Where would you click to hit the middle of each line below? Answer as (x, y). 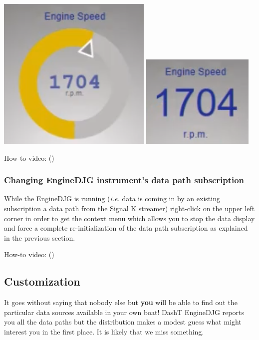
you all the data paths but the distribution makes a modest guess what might (123, 322)
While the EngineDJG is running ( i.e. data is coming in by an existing (112, 198)
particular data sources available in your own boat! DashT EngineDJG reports (124, 312)
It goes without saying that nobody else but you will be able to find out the (121, 302)
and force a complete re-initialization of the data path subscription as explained (126, 228)
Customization (42, 281)
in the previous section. (40, 237)
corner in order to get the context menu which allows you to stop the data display (129, 218)
